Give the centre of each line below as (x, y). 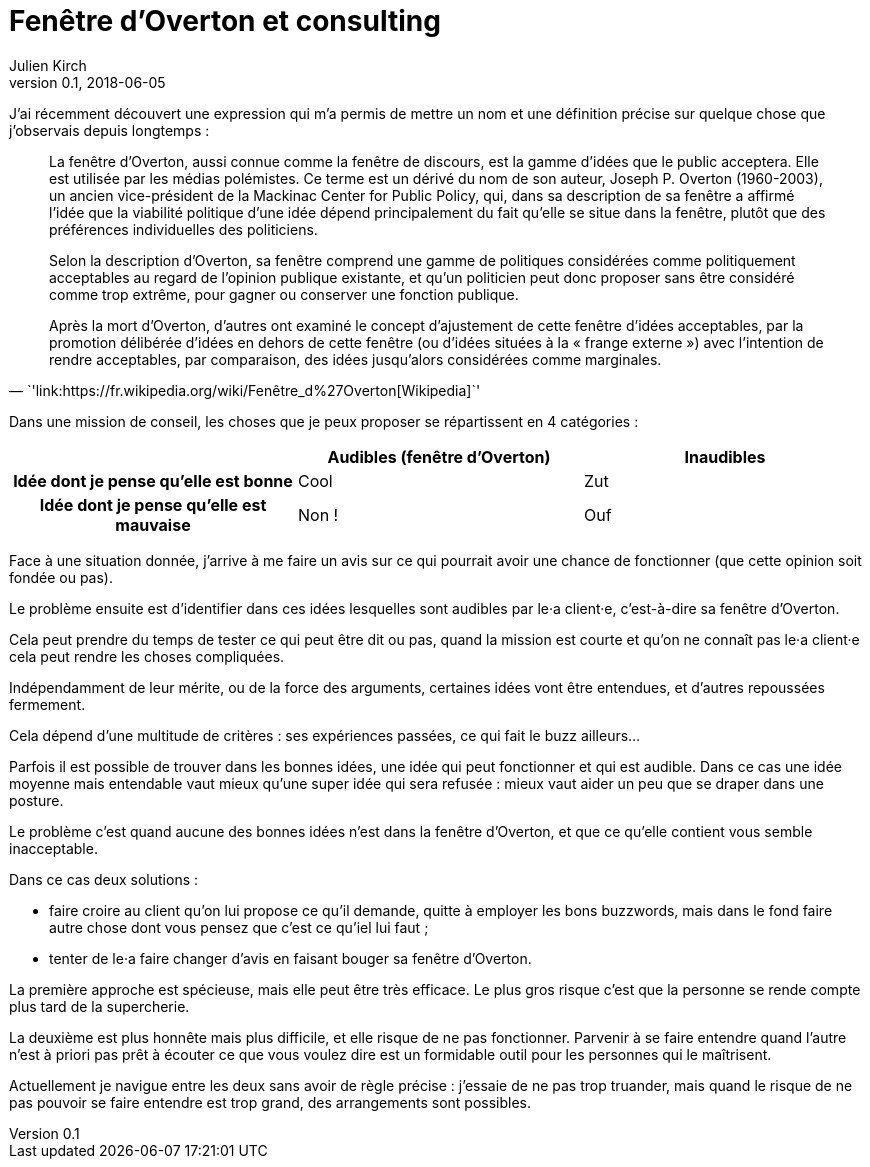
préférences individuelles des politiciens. (183, 229)
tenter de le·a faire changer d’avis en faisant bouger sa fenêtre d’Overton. (290, 958)
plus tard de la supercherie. (99, 1006)
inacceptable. (53, 848)
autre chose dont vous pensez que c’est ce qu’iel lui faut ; (239, 927)
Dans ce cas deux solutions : (104, 879)
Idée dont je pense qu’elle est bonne (153, 480)
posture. (36, 800)
